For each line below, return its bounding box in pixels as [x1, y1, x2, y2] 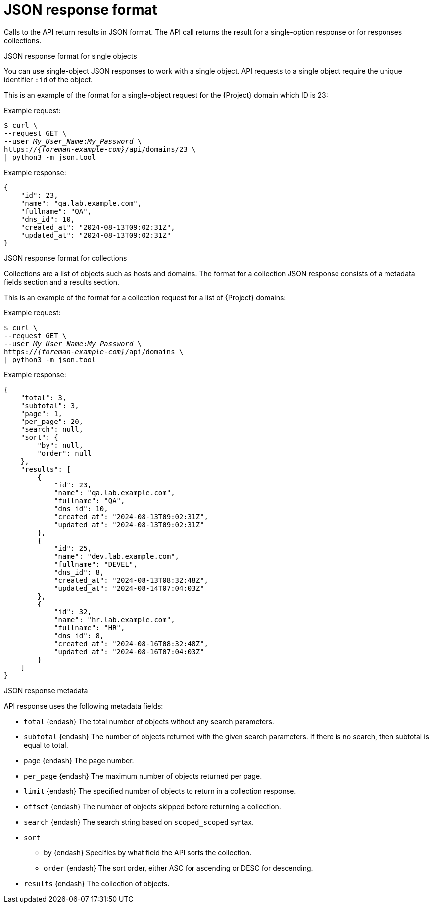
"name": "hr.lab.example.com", [54, 615, 175, 624]
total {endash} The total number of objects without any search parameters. [24, 717, 274, 726]
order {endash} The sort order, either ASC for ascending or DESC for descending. [44, 863, 313, 872]
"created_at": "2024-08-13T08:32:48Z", [54, 576, 209, 584]
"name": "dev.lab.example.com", [54, 552, 180, 560]
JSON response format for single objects [4, 51, 137, 60]
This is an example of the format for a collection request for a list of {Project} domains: [4, 293, 286, 302]
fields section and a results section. [4, 277, 120, 286]
